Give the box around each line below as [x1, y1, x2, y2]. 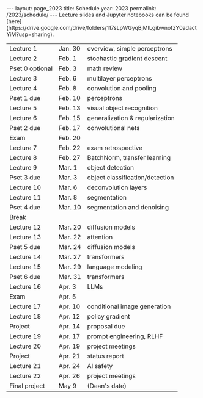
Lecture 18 [9, 313, 42, 320]
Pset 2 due [9, 124, 41, 132]
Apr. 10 [58, 302, 81, 311]
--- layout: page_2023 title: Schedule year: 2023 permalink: [6, 5, 157, 12]
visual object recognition [87, 104, 158, 112]
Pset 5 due [9, 243, 41, 251]
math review [87, 64, 123, 73]
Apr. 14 [58, 322, 81, 330]
